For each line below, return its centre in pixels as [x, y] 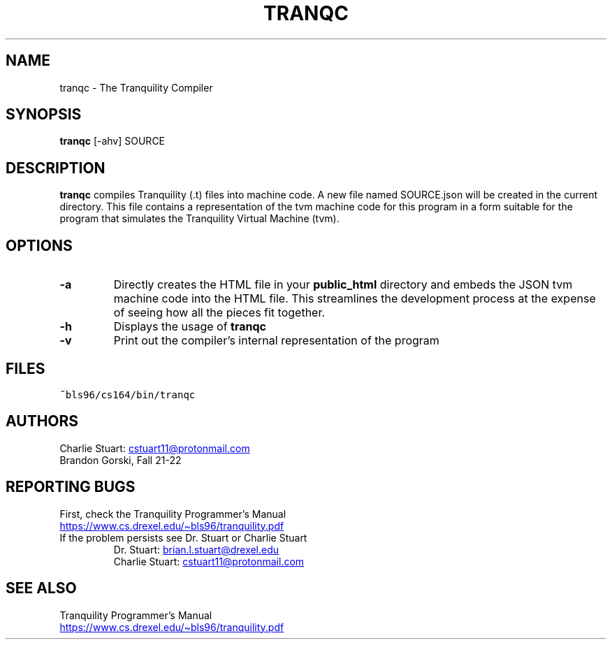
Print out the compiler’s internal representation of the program [276, 341]
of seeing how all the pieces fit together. [219, 313]
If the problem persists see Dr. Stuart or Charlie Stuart [183, 537]
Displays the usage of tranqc [190, 327]
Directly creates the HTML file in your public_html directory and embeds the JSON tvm [343, 285]
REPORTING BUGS [71, 487]
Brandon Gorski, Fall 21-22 [121, 460]
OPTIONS [39, 245]
